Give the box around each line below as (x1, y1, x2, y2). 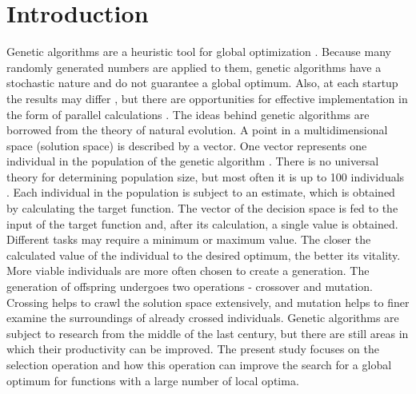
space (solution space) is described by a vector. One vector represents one (6, 137, 367, 153)
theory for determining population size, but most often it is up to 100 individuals (6, 168, 405, 185)
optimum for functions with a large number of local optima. (6, 372, 299, 388)
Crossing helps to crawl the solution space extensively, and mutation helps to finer (6, 293, 410, 310)
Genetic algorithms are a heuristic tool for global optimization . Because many (6, 43, 391, 60)
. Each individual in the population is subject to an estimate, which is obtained (6, 184, 395, 201)
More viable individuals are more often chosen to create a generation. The (6, 262, 370, 279)
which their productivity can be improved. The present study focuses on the (6, 340, 379, 357)
